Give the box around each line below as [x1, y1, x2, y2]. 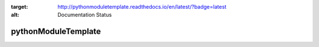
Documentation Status [57, 12, 112, 19]
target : [11, 3, 28, 10]
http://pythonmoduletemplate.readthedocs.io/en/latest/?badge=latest [57, 3, 227, 10]
